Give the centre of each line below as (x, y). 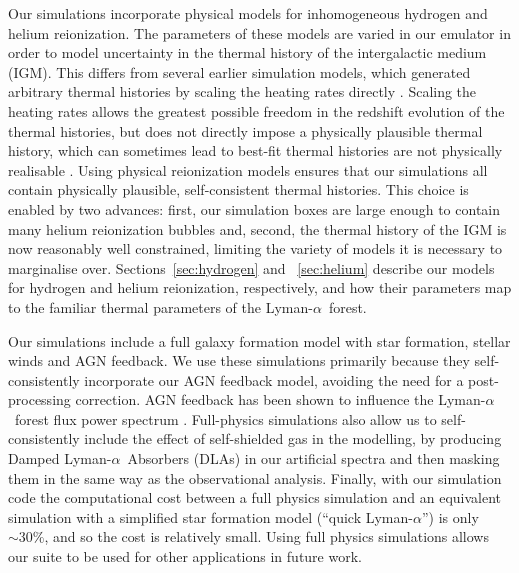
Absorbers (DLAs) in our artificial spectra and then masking (313, 458)
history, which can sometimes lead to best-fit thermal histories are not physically (255, 150)
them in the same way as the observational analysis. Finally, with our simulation (255, 477)
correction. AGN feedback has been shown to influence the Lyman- (280, 399)
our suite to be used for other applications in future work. (185, 556)
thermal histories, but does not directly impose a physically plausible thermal (245, 130)
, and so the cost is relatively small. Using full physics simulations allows (266, 536)
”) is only (450, 516)
